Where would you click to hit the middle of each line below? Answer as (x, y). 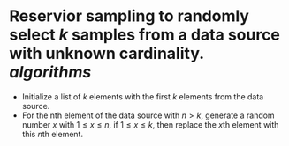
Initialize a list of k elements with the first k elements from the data (143, 96)
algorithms (50, 73)
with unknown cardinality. (106, 54)
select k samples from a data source (145, 35)
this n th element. (53, 134)
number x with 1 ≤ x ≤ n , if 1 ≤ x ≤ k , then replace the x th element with (150, 124)
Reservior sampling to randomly (129, 16)
